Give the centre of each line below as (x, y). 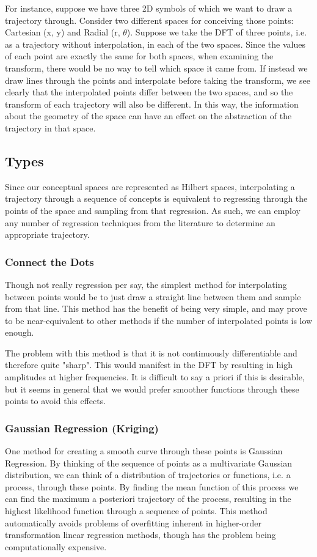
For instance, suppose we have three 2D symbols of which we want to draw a (149, 8)
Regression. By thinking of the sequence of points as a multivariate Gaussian (149, 463)
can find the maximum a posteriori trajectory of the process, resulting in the (148, 499)
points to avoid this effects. (56, 401)
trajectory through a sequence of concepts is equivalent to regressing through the (156, 198)
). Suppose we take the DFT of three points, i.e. (217, 32)
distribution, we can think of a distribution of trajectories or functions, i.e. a (148, 475)
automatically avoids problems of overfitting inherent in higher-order (133, 522)
